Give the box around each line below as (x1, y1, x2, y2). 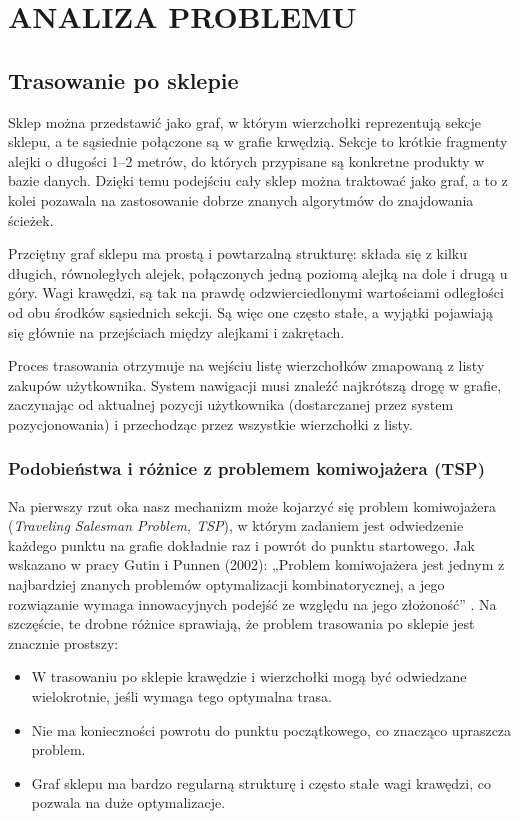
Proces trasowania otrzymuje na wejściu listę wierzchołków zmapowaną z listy (8, 355, 485, 376)
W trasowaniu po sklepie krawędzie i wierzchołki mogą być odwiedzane (31, 666, 467, 687)
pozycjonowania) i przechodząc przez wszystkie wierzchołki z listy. (8, 413, 413, 434)
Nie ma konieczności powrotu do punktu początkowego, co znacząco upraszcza (31, 719, 512, 740)
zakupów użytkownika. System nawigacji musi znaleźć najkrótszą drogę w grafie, (8, 374, 502, 395)
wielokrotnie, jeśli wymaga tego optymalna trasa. (31, 686, 332, 707)
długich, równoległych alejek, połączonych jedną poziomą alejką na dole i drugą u (8, 262, 508, 283)
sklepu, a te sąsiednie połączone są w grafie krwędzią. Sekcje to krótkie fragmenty (8, 131, 508, 152)
